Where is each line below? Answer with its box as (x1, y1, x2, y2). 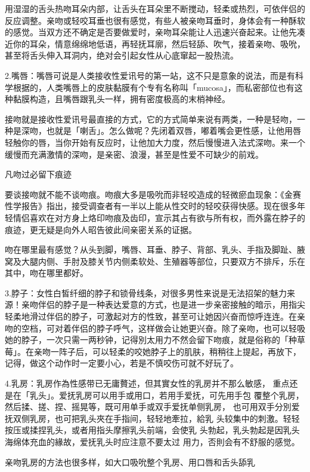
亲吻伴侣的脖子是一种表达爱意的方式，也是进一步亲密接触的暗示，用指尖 (21, 298, 305, 311)
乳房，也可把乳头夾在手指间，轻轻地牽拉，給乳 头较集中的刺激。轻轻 (29, 412, 300, 424)
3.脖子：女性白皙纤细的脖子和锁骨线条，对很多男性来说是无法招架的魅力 (5, 286, 287, 299)
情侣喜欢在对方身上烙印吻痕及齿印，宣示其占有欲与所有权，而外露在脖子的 (13, 211, 305, 223)
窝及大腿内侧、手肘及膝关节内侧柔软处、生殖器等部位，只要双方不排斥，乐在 (5, 255, 305, 267)
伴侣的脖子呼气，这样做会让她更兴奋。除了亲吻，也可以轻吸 (71, 321, 305, 334)
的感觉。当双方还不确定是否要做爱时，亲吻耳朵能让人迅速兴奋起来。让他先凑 (5, 26, 305, 38)
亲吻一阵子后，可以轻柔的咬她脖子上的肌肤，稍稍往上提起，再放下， (33, 345, 301, 357)
